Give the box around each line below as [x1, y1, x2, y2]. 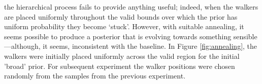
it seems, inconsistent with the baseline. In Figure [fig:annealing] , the [43, 41, 257, 51]
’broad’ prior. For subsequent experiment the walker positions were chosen [4, 60, 235, 71]
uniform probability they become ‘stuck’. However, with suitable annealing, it [4, 21, 244, 32]
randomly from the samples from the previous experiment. [4, 70, 186, 81]
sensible [233, 31, 257, 41]
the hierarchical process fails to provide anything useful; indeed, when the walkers [4, 2, 258, 12]
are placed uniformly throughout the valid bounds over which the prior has [4, 11, 238, 22]
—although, [4, 41, 41, 51]
